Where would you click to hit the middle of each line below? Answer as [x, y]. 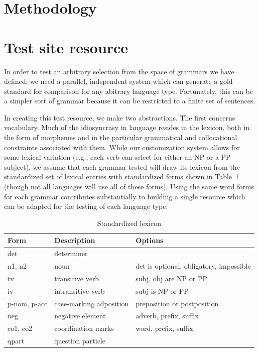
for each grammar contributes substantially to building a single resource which [125, 196]
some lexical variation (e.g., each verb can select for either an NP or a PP [117, 157]
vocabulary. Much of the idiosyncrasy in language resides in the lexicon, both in [127, 127]
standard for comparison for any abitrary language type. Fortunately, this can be [128, 91]
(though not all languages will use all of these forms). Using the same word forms [129, 187]
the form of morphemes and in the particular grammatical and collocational [121, 137]
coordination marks [84, 328]
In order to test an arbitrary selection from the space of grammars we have [119, 71]
